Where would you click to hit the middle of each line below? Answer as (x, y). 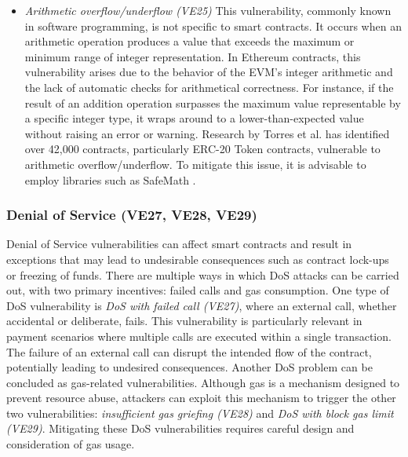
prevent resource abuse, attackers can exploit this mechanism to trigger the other (201, 398)
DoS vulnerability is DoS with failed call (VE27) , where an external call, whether (202, 305)
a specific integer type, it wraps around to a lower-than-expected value (194, 118)
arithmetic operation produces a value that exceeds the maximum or (189, 41)
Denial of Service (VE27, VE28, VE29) (132, 215)
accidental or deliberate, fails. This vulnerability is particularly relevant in (184, 321)
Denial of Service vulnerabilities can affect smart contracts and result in (179, 244)
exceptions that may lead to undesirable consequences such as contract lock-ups (198, 259)
